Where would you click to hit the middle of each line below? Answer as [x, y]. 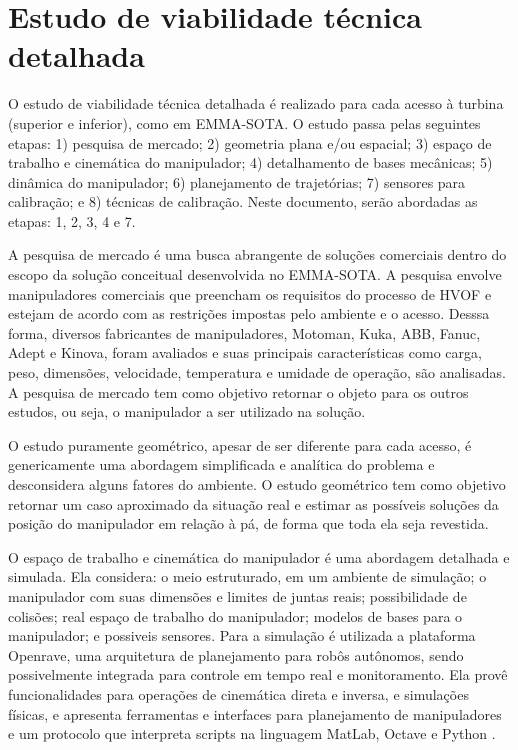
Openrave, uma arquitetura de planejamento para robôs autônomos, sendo [236, 654]
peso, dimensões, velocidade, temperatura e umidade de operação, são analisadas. [257, 372]
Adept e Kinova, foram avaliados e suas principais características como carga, [245, 352]
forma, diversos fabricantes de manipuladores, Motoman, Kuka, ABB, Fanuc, [244, 332]
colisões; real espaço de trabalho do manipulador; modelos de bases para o [235, 615]
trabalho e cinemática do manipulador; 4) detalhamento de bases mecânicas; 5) [250, 162]
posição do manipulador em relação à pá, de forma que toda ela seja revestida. [248, 523]
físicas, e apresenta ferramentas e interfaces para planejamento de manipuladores [255, 713]
